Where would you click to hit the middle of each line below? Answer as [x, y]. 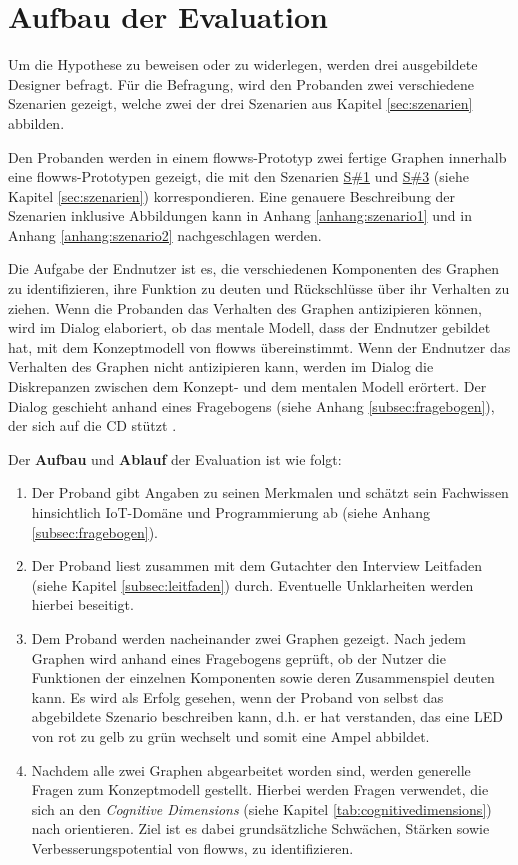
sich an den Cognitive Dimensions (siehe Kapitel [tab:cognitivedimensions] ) [261, 808]
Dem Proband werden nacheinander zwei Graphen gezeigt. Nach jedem [249, 637]
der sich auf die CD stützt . [92, 425]
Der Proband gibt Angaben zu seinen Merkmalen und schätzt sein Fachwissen [270, 492]
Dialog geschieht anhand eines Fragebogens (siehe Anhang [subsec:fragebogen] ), [251, 405]
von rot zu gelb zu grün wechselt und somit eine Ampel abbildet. [230, 735]
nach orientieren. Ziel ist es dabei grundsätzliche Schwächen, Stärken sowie [260, 828]
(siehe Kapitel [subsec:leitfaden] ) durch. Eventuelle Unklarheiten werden [252, 584]
